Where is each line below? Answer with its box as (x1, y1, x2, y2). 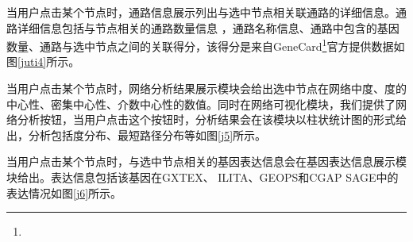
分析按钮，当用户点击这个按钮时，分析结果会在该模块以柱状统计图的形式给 (17, 111, 407, 128)
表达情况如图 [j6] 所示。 (6, 184, 122, 201)
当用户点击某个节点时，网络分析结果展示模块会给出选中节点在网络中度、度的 (6, 80, 407, 97)
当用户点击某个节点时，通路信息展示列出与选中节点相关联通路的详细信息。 (6, 4, 396, 20)
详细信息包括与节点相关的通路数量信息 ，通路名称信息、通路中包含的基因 (17, 19, 399, 36)
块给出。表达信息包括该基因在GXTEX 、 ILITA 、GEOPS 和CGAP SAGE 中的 (6, 169, 399, 185)
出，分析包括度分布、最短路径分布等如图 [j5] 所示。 (6, 126, 267, 143)
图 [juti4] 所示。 (6, 53, 80, 70)
